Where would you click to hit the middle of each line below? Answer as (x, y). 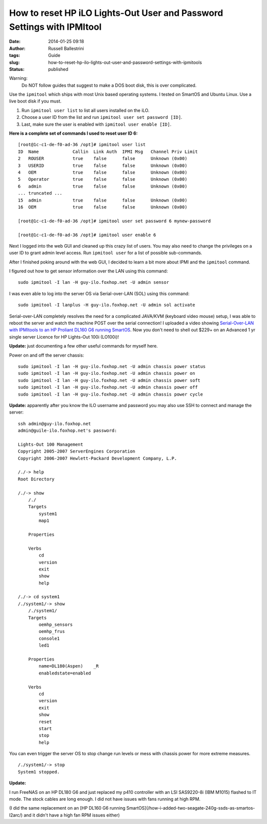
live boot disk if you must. (35, 101)
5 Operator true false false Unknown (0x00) (103, 179)
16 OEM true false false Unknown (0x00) (103, 207)
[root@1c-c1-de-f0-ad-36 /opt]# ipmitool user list (82, 145)
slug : (14, 62)
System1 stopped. (39, 772)
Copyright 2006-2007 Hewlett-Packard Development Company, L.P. (98, 458)
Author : (17, 48)
